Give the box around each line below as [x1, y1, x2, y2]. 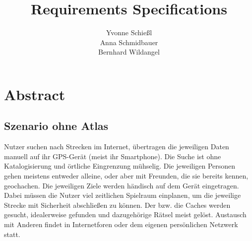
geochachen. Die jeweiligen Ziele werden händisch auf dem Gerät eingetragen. [4, 180, 239, 190]
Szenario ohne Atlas [4, 118, 109, 133]
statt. [4, 229, 20, 239]
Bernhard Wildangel [98, 47, 160, 57]
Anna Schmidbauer [100, 37, 158, 47]
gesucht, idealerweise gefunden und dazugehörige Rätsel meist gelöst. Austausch [4, 209, 247, 220]
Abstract [4, 84, 65, 104]
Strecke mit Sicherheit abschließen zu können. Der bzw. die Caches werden [4, 199, 231, 210]
